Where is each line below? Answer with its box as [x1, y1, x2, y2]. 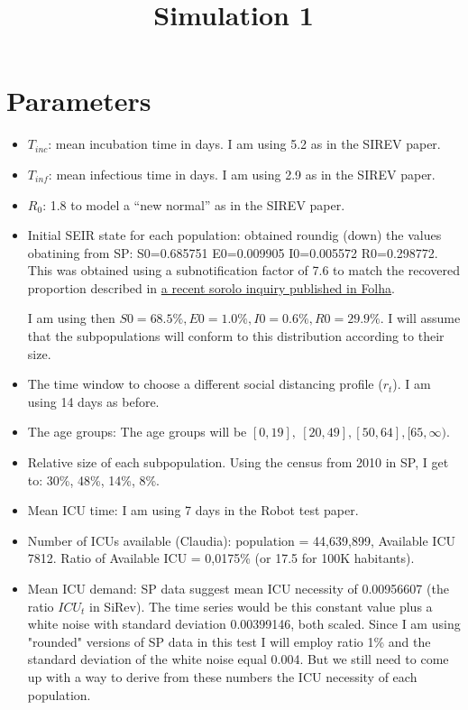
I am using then [27, 309, 115, 327]
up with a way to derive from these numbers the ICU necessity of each [27, 667, 418, 686]
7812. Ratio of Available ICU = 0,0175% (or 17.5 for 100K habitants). [27, 549, 415, 567]
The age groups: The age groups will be [27, 422, 247, 441]
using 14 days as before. [27, 392, 160, 410]
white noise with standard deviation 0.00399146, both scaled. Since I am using [27, 614, 461, 633]
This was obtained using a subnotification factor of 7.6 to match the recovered [27, 261, 460, 280]
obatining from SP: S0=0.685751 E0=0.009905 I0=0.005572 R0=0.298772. [27, 243, 438, 262]
